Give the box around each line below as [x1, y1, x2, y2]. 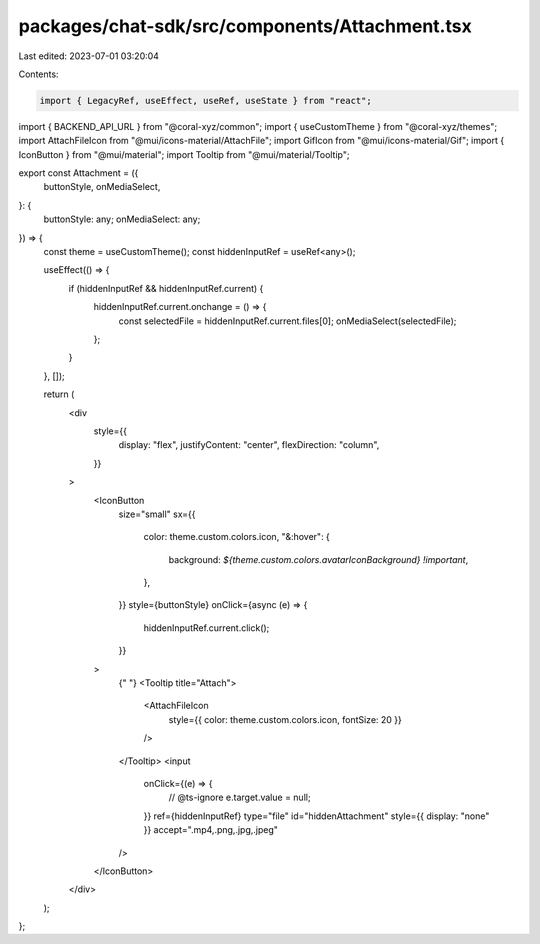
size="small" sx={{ [118, 508, 196, 520]
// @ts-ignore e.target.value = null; [168, 791, 311, 804]
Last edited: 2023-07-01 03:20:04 [18, 50, 160, 62]
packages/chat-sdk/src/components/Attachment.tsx [18, 15, 472, 37]
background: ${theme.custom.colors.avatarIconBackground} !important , [168, 553, 469, 565]
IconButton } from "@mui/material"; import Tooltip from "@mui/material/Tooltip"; [18, 148, 350, 160]
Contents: [18, 68, 59, 80]
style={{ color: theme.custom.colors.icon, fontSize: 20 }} [168, 713, 402, 725]
